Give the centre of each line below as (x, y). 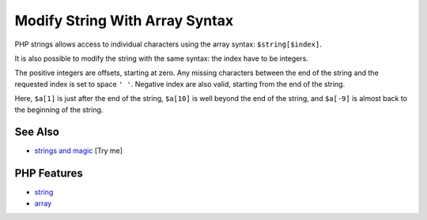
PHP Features (49, 173)
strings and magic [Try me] (78, 151)
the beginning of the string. (59, 110)
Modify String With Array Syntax (124, 21)
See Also (37, 132)
